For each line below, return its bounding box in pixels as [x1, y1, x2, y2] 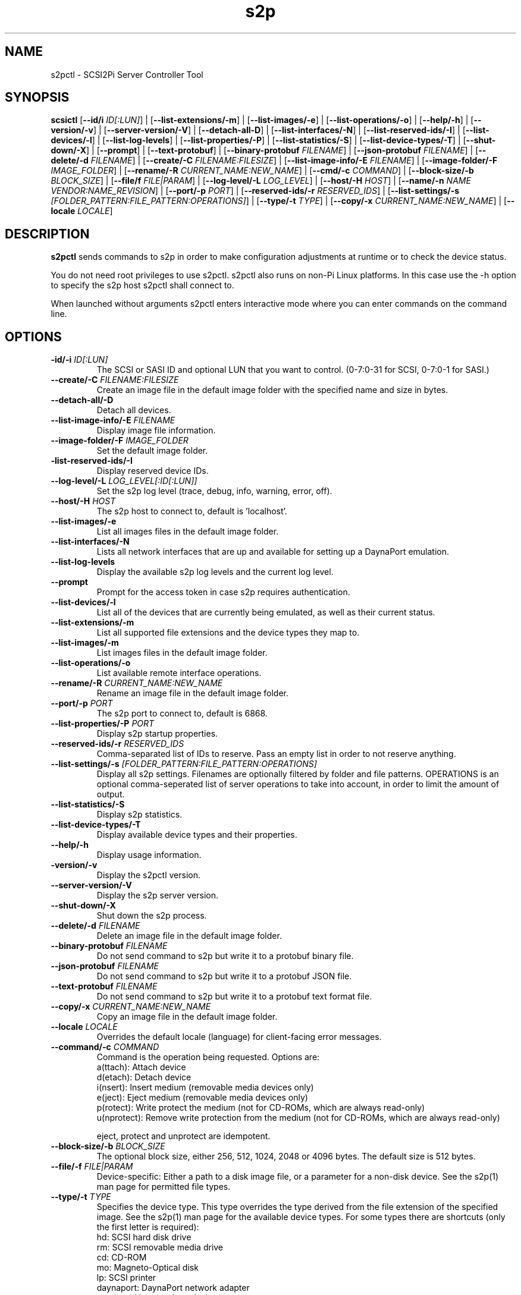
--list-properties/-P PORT [51, 718, 155, 729]
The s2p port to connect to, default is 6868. [96, 708, 268, 719]
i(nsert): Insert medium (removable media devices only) [96, 1082, 314, 1093]
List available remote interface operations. [96, 668, 262, 678]
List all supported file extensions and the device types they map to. [96, 627, 360, 638]
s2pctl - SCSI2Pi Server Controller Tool [51, 69, 203, 80]
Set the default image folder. [96, 445, 208, 456]
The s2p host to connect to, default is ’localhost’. [96, 506, 287, 517]
